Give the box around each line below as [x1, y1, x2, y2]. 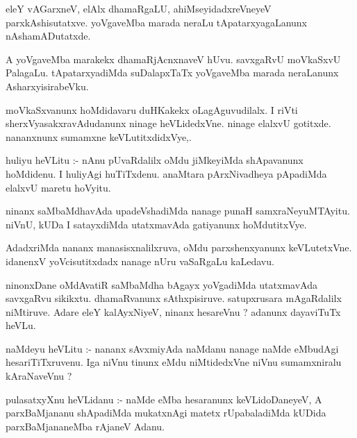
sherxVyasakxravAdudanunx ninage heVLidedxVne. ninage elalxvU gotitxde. [6, 116, 331, 130]
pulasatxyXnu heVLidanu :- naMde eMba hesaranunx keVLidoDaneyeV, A [6, 391, 322, 406]
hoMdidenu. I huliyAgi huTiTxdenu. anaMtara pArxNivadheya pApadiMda [6, 166, 327, 180]
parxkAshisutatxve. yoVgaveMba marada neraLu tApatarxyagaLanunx [6, 15, 307, 29]
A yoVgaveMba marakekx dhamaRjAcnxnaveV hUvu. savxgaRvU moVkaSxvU [6, 51, 341, 66]
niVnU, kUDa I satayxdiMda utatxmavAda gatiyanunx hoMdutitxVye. [6, 217, 307, 231]
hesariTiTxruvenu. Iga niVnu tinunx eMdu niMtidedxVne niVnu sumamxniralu [6, 355, 342, 369]
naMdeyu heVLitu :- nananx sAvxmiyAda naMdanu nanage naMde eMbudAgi [6, 341, 339, 355]
